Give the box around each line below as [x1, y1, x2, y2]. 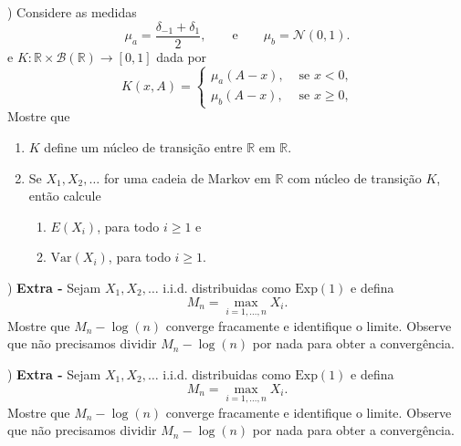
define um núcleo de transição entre [44, 138, 243, 156]
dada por [156, 47, 207, 66]
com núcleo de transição [288, 168, 422, 187]
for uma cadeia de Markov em [103, 168, 271, 187]
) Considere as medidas [7, 3, 137, 21]
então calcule [28, 186, 101, 205]
